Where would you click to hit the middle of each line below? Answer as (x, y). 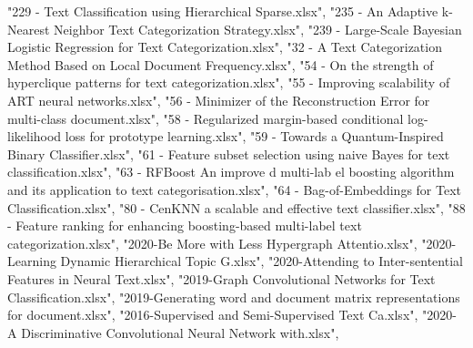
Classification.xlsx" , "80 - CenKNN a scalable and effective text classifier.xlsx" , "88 (236, 207)
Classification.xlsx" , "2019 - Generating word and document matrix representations (234, 297)
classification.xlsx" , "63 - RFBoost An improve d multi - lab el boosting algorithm (231, 172)
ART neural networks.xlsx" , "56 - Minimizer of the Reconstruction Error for (219, 100)
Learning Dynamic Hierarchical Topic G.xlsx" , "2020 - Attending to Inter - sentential (235, 261)
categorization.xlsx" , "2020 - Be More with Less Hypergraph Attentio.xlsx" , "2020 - (232, 243)
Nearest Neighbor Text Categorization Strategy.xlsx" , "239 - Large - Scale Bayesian (235, 29)
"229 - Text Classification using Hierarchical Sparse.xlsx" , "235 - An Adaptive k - (230, 11)
